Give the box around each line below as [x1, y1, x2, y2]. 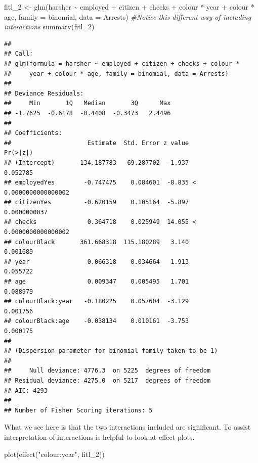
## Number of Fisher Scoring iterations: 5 [4, 406, 153, 414]
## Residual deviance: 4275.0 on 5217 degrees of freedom [4, 377, 211, 384]
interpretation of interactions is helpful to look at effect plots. [4, 431, 195, 442]
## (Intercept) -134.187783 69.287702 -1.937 [4, 159, 189, 166]
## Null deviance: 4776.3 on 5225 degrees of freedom [4, 367, 211, 375]
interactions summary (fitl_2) [4, 21, 95, 32]
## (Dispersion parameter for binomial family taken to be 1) [4, 347, 218, 355]
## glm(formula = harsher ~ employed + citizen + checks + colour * [4, 60, 240, 67]
